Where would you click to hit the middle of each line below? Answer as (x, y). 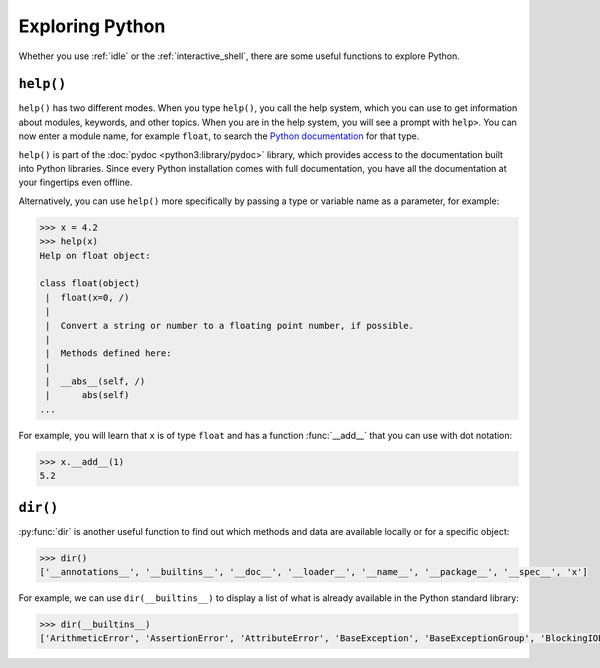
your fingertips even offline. (75, 182)
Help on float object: (95, 255)
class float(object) (89, 283)
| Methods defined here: (108, 353)
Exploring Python (92, 26)
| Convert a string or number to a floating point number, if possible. (230, 325)
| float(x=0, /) (87, 297)
